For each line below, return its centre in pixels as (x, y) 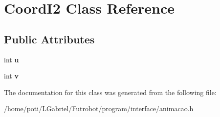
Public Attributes (49, 39)
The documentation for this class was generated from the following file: (110, 92)
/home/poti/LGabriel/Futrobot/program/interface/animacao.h (99, 108)
